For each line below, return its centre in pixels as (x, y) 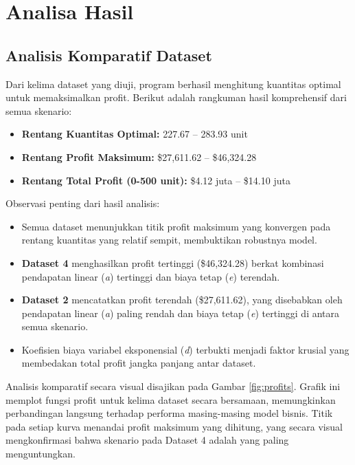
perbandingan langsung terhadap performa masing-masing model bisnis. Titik (169, 413)
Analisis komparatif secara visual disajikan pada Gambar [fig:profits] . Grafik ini (173, 386)
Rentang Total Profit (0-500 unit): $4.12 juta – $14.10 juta (156, 180)
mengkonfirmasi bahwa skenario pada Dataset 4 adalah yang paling (147, 440)
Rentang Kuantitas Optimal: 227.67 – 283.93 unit (135, 134)
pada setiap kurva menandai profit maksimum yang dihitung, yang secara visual (174, 426)
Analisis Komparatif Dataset (109, 55)
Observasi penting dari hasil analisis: (83, 203)
